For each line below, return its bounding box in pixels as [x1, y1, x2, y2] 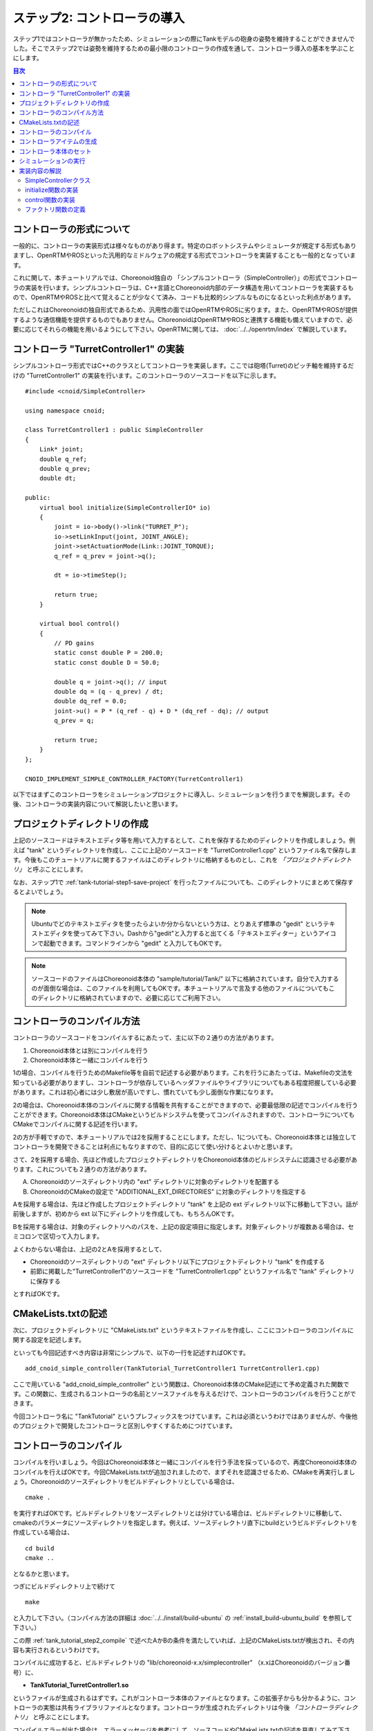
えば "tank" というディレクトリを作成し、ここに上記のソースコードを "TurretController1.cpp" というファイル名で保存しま [12, 845, 357, 854]
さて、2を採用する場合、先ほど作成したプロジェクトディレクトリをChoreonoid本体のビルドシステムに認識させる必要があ [12, 1155, 358, 1163]
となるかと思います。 [12, 1569, 73, 1578]
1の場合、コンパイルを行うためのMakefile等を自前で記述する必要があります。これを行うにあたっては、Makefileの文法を [12, 1068, 354, 1077]
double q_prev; [39, 465, 91, 473]
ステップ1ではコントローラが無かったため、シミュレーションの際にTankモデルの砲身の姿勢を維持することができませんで [12, 35, 355, 43]
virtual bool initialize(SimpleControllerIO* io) [39, 503, 211, 512]
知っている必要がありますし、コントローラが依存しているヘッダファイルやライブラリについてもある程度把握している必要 [12, 1078, 357, 1086]
